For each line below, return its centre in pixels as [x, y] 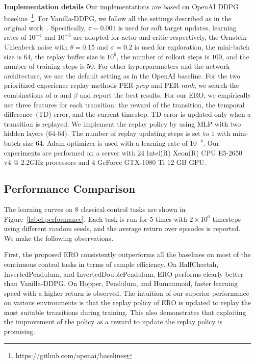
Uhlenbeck [20, 47]
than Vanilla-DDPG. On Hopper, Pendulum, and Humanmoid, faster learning [121, 283]
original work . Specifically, [45, 27]
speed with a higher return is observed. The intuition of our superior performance [127, 293]
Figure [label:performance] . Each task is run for [76, 219]
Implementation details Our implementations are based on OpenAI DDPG [121, 6]
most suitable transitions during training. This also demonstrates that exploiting [125, 312]
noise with [53, 47]
